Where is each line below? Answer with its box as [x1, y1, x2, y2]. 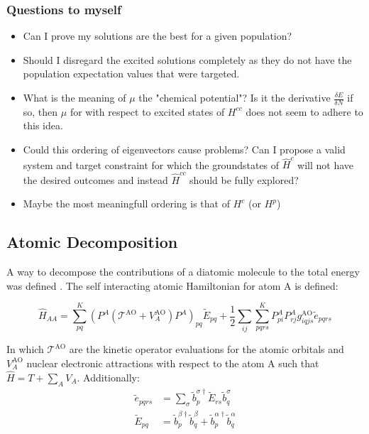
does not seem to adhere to [246, 104, 363, 119]
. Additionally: [77, 369, 140, 384]
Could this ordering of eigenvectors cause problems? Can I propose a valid [23, 142, 346, 157]
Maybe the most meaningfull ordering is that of [23, 196, 230, 211]
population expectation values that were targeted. [23, 66, 240, 81]
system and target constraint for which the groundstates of [23, 157, 280, 172]
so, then [23, 104, 58, 119]
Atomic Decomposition [6, 231, 178, 253]
